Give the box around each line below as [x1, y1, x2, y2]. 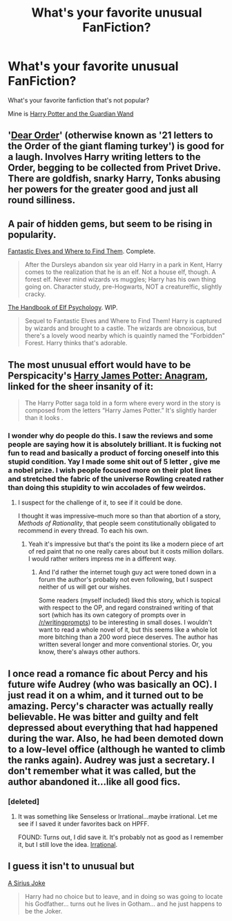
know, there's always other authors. [38, 648, 140, 656]
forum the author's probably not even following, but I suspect [38, 576, 213, 584]
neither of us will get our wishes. [38, 583, 132, 591]
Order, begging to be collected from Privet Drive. [8, 162, 221, 174]
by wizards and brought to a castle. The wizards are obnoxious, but [24, 324, 217, 333]
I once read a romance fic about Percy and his [8, 668, 209, 680]
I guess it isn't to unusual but [8, 860, 135, 873]
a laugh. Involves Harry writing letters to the [8, 151, 201, 163]
